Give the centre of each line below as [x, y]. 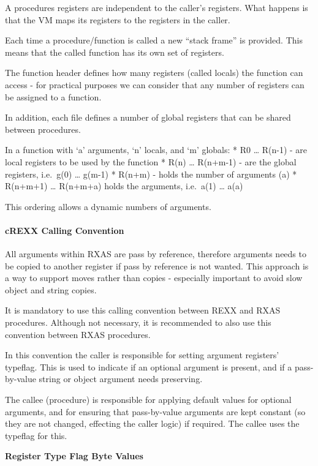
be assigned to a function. [53, 96]
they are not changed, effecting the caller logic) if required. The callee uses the [152, 423]
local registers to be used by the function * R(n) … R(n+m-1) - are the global [151, 161]
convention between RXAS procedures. [78, 334]
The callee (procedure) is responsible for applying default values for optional [148, 400]
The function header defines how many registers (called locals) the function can [154, 73]
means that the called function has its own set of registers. [115, 52]
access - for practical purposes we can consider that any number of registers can [155, 84]
